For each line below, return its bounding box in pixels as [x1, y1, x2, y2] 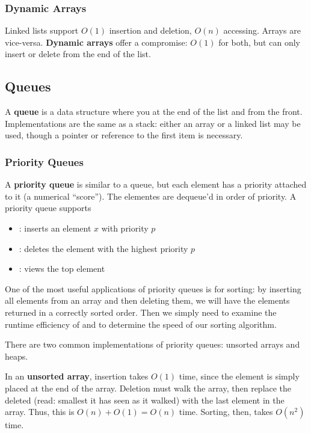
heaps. [5, 349, 28, 362]
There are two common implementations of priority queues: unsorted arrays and [5, 338, 300, 351]
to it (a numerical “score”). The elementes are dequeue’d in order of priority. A [5, 189, 297, 202]
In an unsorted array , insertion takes [5, 370, 149, 382]
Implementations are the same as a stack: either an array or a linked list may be [5, 117, 301, 129]
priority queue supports [5, 201, 91, 214]
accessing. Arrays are [223, 24, 301, 37]
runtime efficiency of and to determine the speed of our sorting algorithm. [5, 318, 277, 330]
